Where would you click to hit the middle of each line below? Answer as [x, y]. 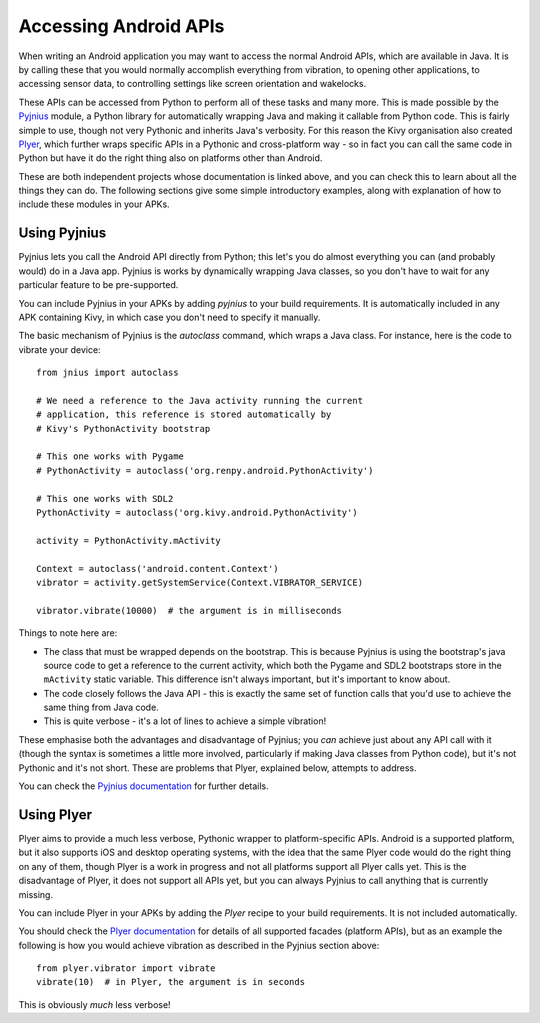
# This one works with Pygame [110, 456]
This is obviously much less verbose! [94, 1004]
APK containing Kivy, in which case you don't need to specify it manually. [169, 317]
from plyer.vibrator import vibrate [126, 968]
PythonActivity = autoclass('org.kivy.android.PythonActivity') [197, 512]
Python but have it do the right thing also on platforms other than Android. [170, 158]
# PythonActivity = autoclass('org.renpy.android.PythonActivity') [205, 470]
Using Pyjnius [62, 233]
